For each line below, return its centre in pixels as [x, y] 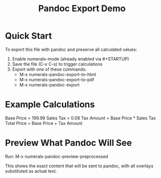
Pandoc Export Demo [82, 9]
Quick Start [29, 36]
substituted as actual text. [31, 171]
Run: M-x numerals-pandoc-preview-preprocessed [57, 156]
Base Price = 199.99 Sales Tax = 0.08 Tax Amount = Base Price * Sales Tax [80, 118]
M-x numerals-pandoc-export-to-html [58, 74]
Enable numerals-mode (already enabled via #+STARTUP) [70, 59]
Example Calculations [50, 105]
